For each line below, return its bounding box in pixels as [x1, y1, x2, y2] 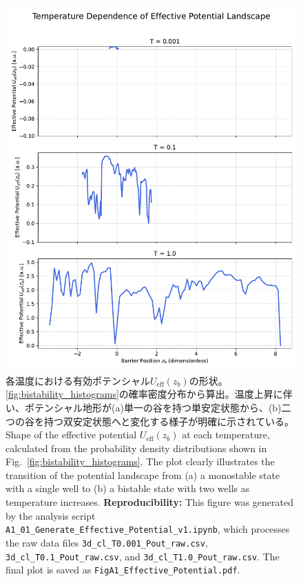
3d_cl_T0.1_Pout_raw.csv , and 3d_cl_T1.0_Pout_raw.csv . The [6, 549, 280, 563]
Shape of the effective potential [6, 427, 137, 442]
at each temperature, [182, 427, 270, 442]
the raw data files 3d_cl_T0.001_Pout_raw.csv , [6, 535, 208, 549]
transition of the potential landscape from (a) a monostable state [6, 467, 280, 482]
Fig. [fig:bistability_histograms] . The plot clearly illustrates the [6, 454, 275, 469]
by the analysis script [6, 508, 96, 522]
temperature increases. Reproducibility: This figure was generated [6, 495, 293, 509]
